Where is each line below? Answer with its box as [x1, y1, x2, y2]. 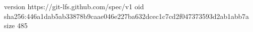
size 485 [4, 20, 28, 31]
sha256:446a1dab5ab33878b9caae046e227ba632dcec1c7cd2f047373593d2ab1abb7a [4, 11, 249, 21]
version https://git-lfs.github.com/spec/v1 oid [4, 1, 144, 11]
